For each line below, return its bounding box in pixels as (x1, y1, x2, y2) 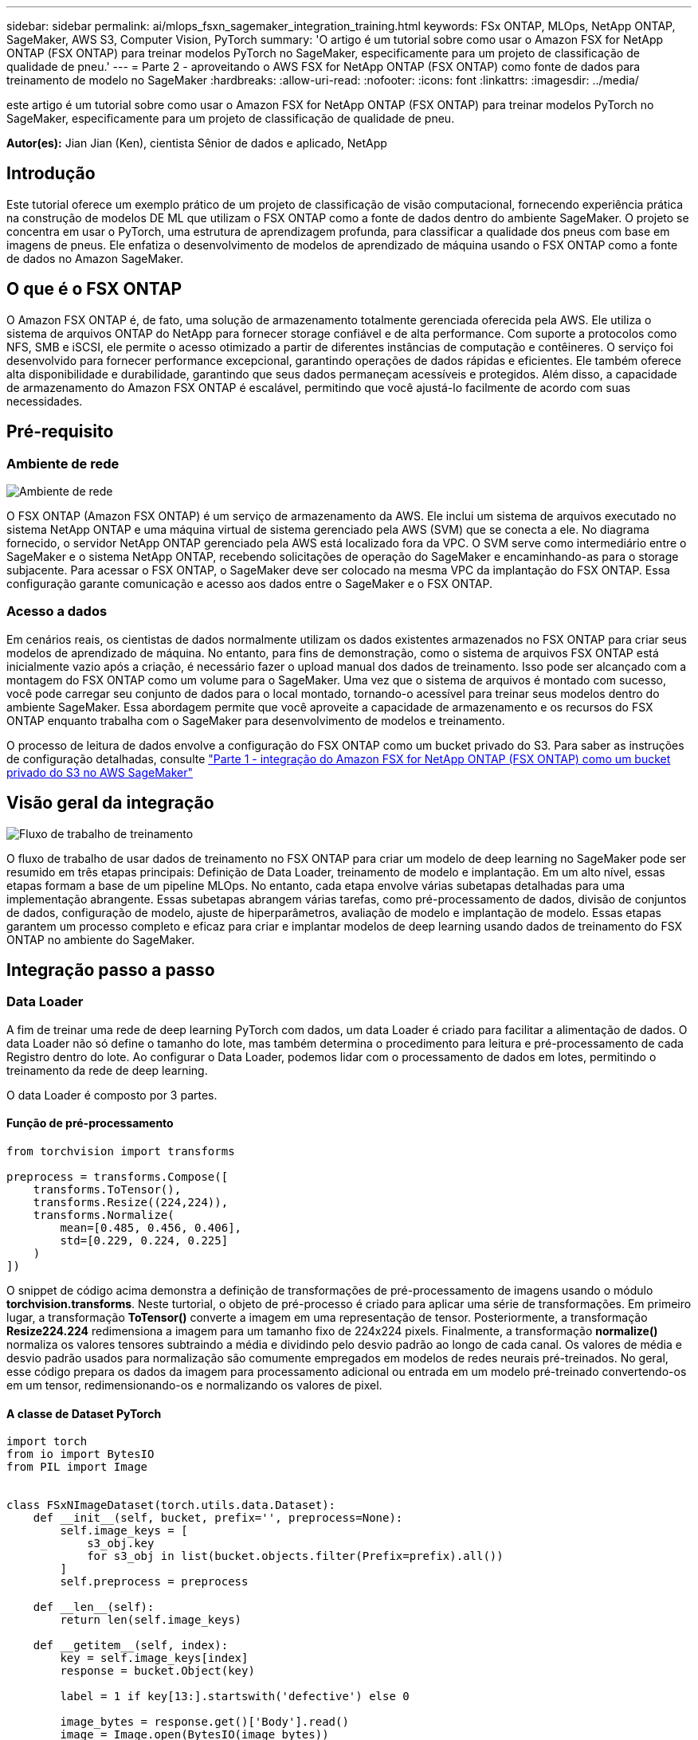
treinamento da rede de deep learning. (6, 1063, 208, 1077)
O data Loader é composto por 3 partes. (6, 1087, 218, 1102)
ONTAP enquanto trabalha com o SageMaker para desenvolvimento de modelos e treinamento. (6, 713, 505, 727)
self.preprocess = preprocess (60, 1575, 249, 1589)
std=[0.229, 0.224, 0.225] (60, 1233, 229, 1247)
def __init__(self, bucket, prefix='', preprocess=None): (33, 1511, 403, 1525)
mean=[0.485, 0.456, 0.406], (60, 1221, 242, 1234)
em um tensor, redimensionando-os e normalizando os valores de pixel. (6, 1377, 382, 1392)
